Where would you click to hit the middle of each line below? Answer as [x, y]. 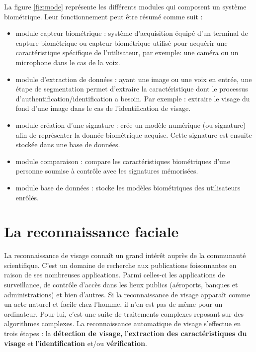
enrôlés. [27, 197]
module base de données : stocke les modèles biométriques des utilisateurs [128, 187]
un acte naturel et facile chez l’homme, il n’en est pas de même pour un [113, 304]
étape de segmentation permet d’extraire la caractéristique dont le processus [132, 89]
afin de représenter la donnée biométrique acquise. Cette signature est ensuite [134, 134]
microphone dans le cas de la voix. [68, 62]
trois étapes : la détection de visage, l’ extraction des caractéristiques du [126, 333]
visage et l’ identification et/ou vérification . [76, 343]
